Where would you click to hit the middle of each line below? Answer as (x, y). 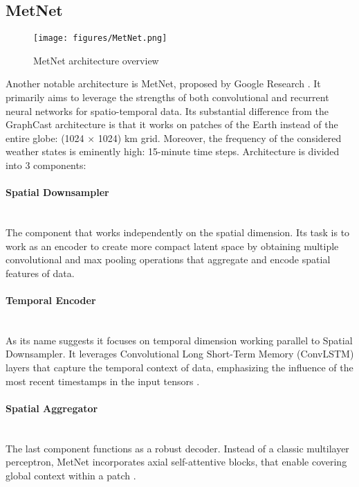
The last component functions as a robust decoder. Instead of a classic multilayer (177, 448)
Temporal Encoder (51, 300)
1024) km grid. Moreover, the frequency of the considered (220, 138)
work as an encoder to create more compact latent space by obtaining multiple (172, 246)
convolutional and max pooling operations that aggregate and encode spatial (168, 259)
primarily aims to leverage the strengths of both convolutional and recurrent (167, 97)
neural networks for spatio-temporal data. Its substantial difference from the (167, 110)
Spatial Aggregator (52, 408)
